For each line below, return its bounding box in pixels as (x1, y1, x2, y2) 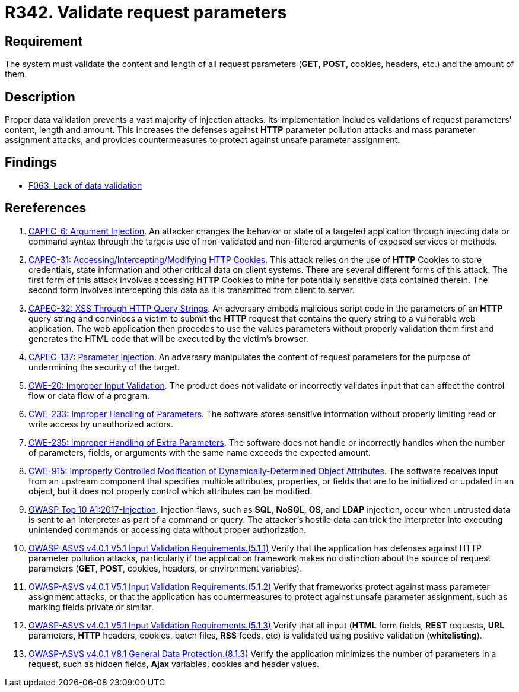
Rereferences (5, 201, 87, 216)
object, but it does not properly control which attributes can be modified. (28, 485, 313, 496)
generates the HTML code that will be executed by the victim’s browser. (28, 333, 308, 344)
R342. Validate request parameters (5, 2, 287, 23)
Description (5, 89, 75, 104)
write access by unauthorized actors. (28, 418, 173, 429)
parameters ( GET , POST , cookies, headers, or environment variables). (28, 563, 303, 573)
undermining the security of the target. (28, 361, 180, 372)
